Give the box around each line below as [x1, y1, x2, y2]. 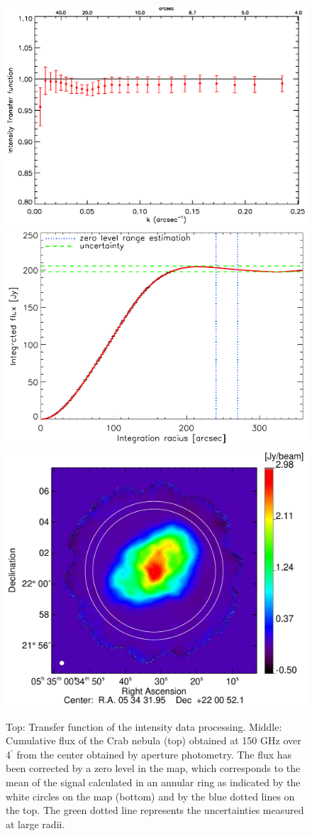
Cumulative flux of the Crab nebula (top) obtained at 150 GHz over [6, 733, 301, 748]
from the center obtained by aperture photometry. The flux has [16, 746, 292, 761]
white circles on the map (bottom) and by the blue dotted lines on [6, 788, 295, 803]
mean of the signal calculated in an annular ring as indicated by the [6, 775, 301, 790]
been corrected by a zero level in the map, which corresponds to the [6, 761, 301, 776]
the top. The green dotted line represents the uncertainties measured [6, 803, 304, 818]
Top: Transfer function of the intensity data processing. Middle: [6, 719, 282, 734]
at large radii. [6, 816, 65, 831]
